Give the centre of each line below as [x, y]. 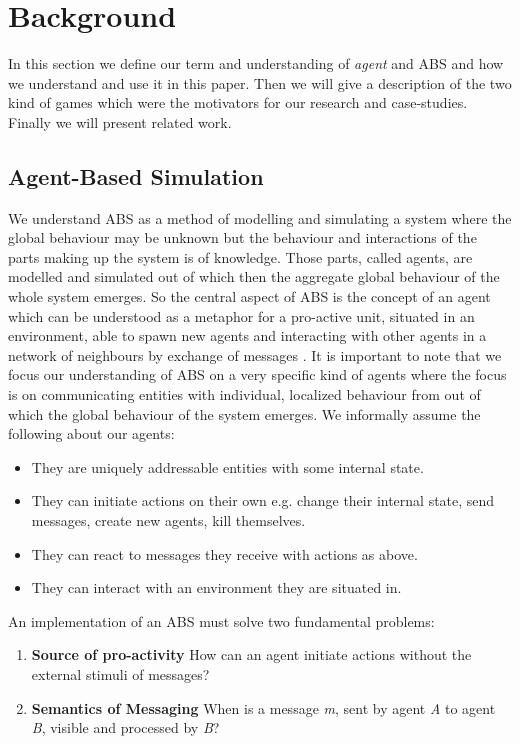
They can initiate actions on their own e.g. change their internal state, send [263, 500]
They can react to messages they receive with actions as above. [224, 553]
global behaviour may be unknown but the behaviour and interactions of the [242, 237]
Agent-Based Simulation [136, 175]
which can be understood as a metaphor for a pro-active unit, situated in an [241, 315]
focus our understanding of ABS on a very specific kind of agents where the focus [257, 374]
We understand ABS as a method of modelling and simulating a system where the [260, 217]
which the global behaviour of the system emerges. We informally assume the [244, 413]
